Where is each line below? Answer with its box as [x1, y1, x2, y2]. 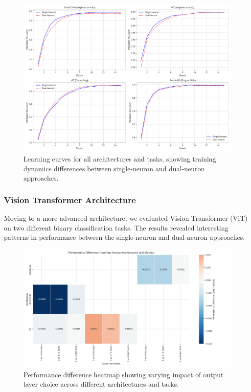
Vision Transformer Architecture [4, 193, 136, 206]
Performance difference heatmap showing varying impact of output [23, 369, 224, 379]
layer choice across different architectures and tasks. [23, 379, 179, 389]
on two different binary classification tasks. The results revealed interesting [4, 222, 228, 232]
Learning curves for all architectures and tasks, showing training [23, 154, 216, 164]
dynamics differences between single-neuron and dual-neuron [23, 163, 205, 173]
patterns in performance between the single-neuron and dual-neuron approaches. [4, 232, 245, 242]
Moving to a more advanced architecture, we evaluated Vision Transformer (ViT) [4, 213, 248, 223]
